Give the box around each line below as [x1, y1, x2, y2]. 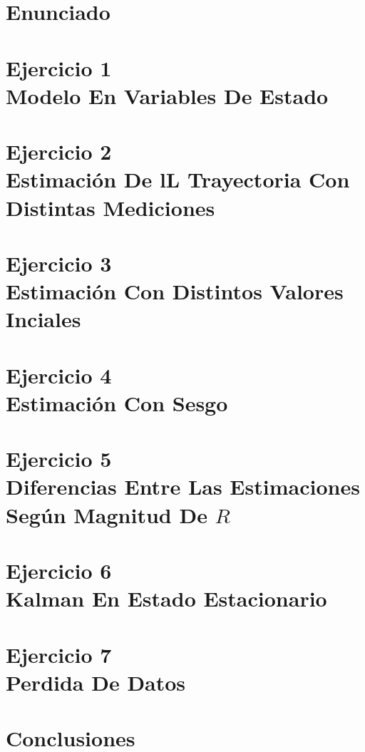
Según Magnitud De [6, 500, 207, 529]
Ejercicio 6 [6, 555, 112, 584]
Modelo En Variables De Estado [6, 81, 329, 110]
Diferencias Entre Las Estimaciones [6, 472, 360, 501]
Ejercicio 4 [6, 360, 112, 389]
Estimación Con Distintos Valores [6, 277, 344, 306]
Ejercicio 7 [6, 639, 112, 669]
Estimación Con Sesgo [6, 388, 228, 417]
